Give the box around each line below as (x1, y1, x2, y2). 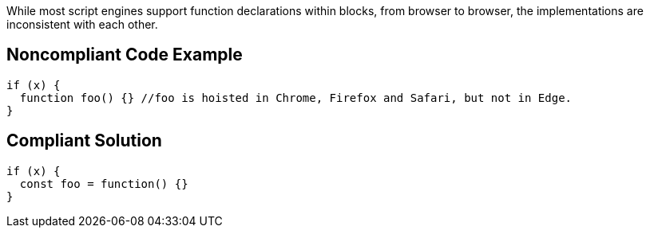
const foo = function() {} (19, 177, 188, 190)
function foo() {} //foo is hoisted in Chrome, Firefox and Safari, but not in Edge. (19, 91, 573, 104)
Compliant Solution (6, 131, 162, 151)
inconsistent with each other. (6, 18, 158, 31)
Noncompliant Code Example (6, 45, 243, 65)
